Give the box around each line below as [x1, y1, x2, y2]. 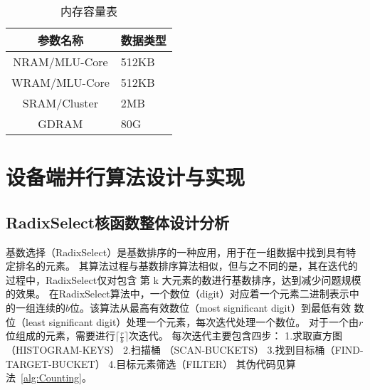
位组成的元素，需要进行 [6, 328, 115, 343]
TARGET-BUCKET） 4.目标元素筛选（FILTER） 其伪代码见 [6, 356, 286, 371]
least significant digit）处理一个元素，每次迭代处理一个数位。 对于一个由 [25, 314, 359, 329]
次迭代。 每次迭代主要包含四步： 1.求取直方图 [128, 328, 343, 343]
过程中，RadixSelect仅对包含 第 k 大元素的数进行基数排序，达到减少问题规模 [6, 272, 361, 287]
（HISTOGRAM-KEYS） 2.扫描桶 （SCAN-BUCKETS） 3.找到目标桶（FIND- [6, 342, 364, 357]
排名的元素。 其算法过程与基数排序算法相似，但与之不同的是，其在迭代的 [15, 258, 358, 273]
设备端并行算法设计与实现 [6, 162, 245, 191]
